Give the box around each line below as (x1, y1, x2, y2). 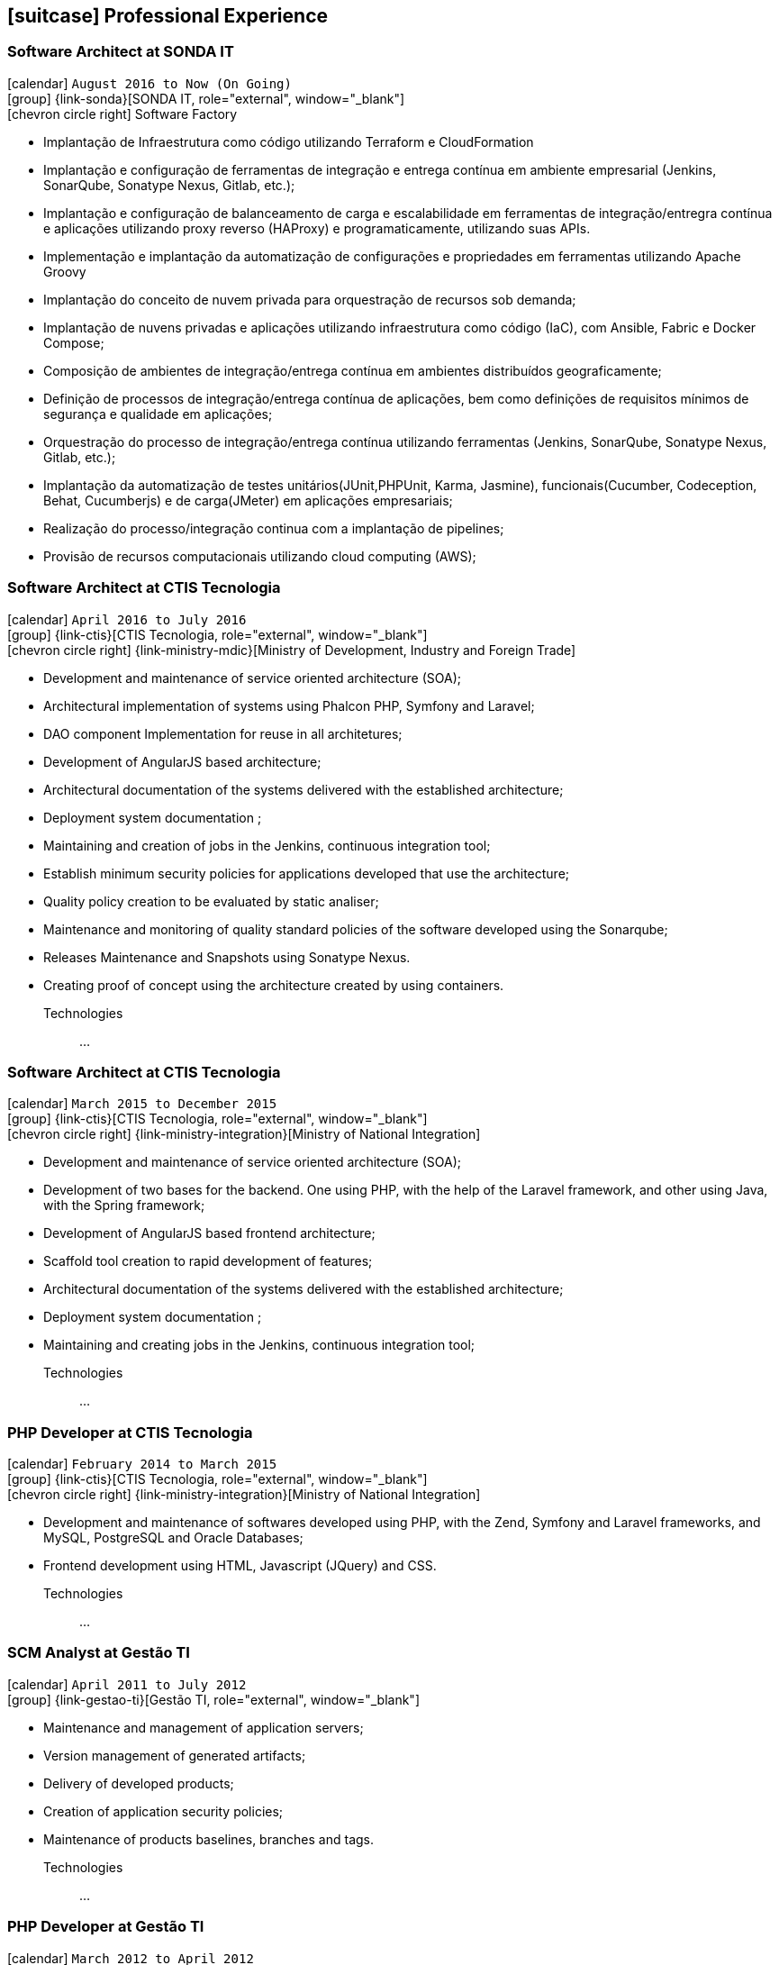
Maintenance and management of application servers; (43, 1719, 364, 1735)
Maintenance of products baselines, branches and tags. (43, 1831, 375, 1847)
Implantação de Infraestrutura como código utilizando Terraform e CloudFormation (43, 133, 534, 150)
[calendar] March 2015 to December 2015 (7, 1096, 277, 1112)
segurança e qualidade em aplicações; (43, 405, 273, 422)
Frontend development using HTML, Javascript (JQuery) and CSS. (43, 1558, 437, 1574)
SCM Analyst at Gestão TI (7, 1643, 190, 1662)
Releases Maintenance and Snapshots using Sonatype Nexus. (43, 949, 411, 965)
